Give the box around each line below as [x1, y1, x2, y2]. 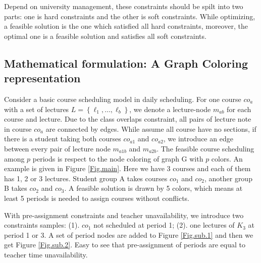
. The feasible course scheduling [156, 143, 254, 153]
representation [4, 70, 81, 86]
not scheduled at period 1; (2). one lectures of [93, 220, 235, 230]
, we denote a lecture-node [129, 103, 211, 114]
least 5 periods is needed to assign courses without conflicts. [4, 192, 189, 203]
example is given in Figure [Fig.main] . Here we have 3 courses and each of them [4, 163, 251, 174]
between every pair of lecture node [4, 143, 111, 153]
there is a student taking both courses [4, 133, 121, 144]
